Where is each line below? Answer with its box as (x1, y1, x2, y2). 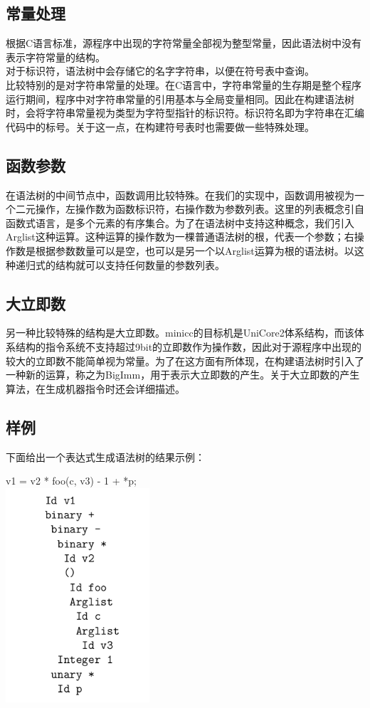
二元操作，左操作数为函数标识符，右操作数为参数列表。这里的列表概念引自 (15, 201, 364, 216)
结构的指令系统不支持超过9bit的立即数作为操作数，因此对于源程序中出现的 (15, 339, 362, 354)
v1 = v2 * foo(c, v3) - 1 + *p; (6, 473, 137, 488)
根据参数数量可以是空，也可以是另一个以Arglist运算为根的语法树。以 (35, 243, 354, 258)
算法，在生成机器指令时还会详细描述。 (6, 381, 185, 396)
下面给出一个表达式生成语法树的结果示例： (6, 449, 205, 464)
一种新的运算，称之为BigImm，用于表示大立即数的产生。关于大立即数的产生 (6, 367, 360, 382)
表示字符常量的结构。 (6, 49, 105, 64)
